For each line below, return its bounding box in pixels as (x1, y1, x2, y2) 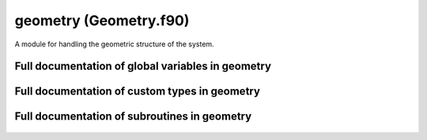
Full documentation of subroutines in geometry (14, 110, 252, 123)
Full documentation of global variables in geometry (14, 60, 272, 73)
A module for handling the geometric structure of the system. (14, 39, 214, 49)
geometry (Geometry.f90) (14, 12, 190, 29)
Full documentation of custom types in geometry (14, 85, 261, 98)
